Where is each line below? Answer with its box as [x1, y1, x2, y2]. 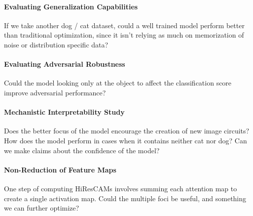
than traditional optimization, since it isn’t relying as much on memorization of [4, 30, 244, 40]
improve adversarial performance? [4, 87, 106, 97]
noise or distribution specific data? [4, 39, 108, 49]
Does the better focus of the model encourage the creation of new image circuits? [4, 126, 250, 136]
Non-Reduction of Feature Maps [4, 164, 116, 174]
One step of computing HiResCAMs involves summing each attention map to [4, 183, 237, 193]
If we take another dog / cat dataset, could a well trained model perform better [4, 20, 245, 30]
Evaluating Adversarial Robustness [4, 59, 125, 69]
